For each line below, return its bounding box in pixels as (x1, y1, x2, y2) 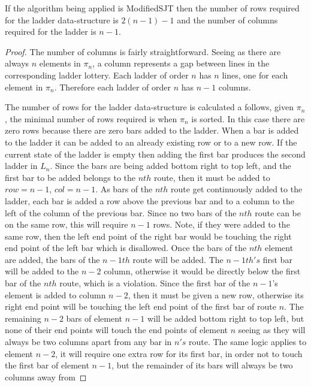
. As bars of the (95, 183, 153, 195)
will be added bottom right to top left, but (147, 312, 304, 324)
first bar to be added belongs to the (5, 171, 136, 183)
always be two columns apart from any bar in (5, 335, 172, 348)
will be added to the (5, 265, 79, 277)
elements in (39, 57, 81, 69)
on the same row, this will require (5, 218, 128, 231)
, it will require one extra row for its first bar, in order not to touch (55, 347, 303, 359)
